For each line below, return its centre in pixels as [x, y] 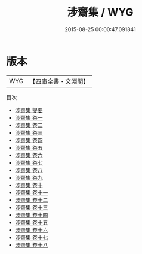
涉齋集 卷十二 [31, 200]
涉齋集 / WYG [100, 12]
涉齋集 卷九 [29, 177]
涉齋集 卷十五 [31, 222]
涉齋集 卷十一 [31, 192]
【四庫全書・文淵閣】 [59, 81]
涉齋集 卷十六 [31, 230]
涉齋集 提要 [29, 110]
